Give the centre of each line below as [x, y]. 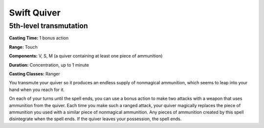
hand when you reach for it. [37, 90]
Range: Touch [23, 47]
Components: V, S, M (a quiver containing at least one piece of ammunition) [86, 56]
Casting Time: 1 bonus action [39, 38]
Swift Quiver [35, 13]
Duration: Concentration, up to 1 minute [49, 65]
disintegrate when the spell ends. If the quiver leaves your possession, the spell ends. [95, 119]
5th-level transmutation [48, 26]
